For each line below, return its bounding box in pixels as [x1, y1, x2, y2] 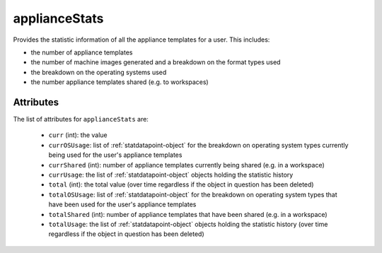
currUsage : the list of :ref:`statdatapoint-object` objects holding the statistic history [48, 170, 294, 179]
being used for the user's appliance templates [48, 151, 183, 159]
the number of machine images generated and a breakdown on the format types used [30, 58, 281, 66]
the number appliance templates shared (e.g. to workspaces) [30, 78, 209, 86]
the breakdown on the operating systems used [30, 68, 167, 76]
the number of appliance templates [30, 48, 133, 57]
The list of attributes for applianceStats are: [13, 115, 149, 124]
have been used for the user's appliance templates [48, 200, 197, 208]
